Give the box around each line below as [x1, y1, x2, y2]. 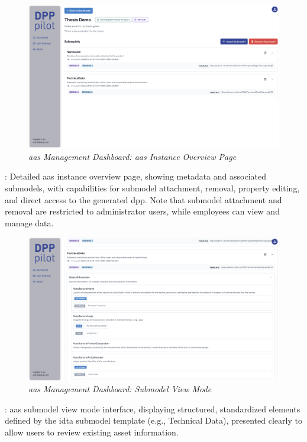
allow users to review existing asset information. [5, 425, 179, 438]
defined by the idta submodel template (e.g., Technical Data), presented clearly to [5, 414, 302, 427]
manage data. [5, 216, 54, 229]
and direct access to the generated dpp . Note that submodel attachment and [5, 193, 282, 206]
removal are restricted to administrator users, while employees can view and [5, 205, 280, 217]
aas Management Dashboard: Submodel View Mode [28, 383, 212, 395]
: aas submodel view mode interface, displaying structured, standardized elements [5, 402, 300, 415]
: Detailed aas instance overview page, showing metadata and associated [5, 170, 266, 182]
